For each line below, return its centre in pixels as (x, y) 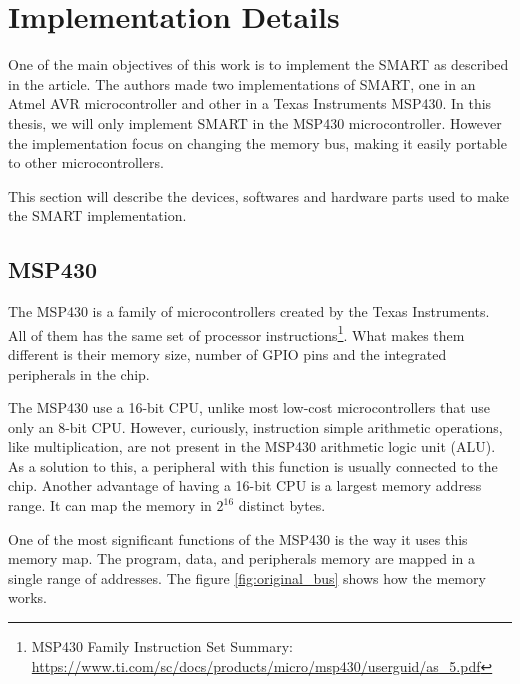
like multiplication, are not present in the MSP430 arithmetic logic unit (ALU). (252, 446)
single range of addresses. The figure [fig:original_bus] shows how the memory (247, 577)
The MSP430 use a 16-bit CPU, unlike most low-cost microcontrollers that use (249, 407)
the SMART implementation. (97, 215)
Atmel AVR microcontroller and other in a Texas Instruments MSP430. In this (250, 103)
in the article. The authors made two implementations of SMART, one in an (242, 83)
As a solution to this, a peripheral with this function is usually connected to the (253, 465)
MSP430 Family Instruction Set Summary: (162, 646)
